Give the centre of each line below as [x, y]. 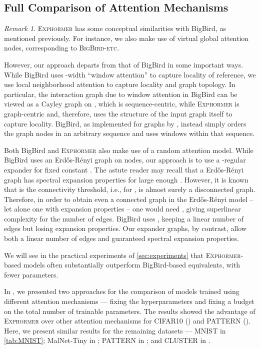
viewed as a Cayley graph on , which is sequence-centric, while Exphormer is [122, 104]
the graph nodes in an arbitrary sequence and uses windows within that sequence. [129, 133]
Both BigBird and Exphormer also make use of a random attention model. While [129, 150]
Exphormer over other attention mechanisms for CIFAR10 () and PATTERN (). [127, 321]
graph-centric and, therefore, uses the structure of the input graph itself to [118, 113]
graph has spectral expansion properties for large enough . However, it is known [126, 179]
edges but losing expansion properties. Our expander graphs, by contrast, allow [125, 228]
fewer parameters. [31, 274]
